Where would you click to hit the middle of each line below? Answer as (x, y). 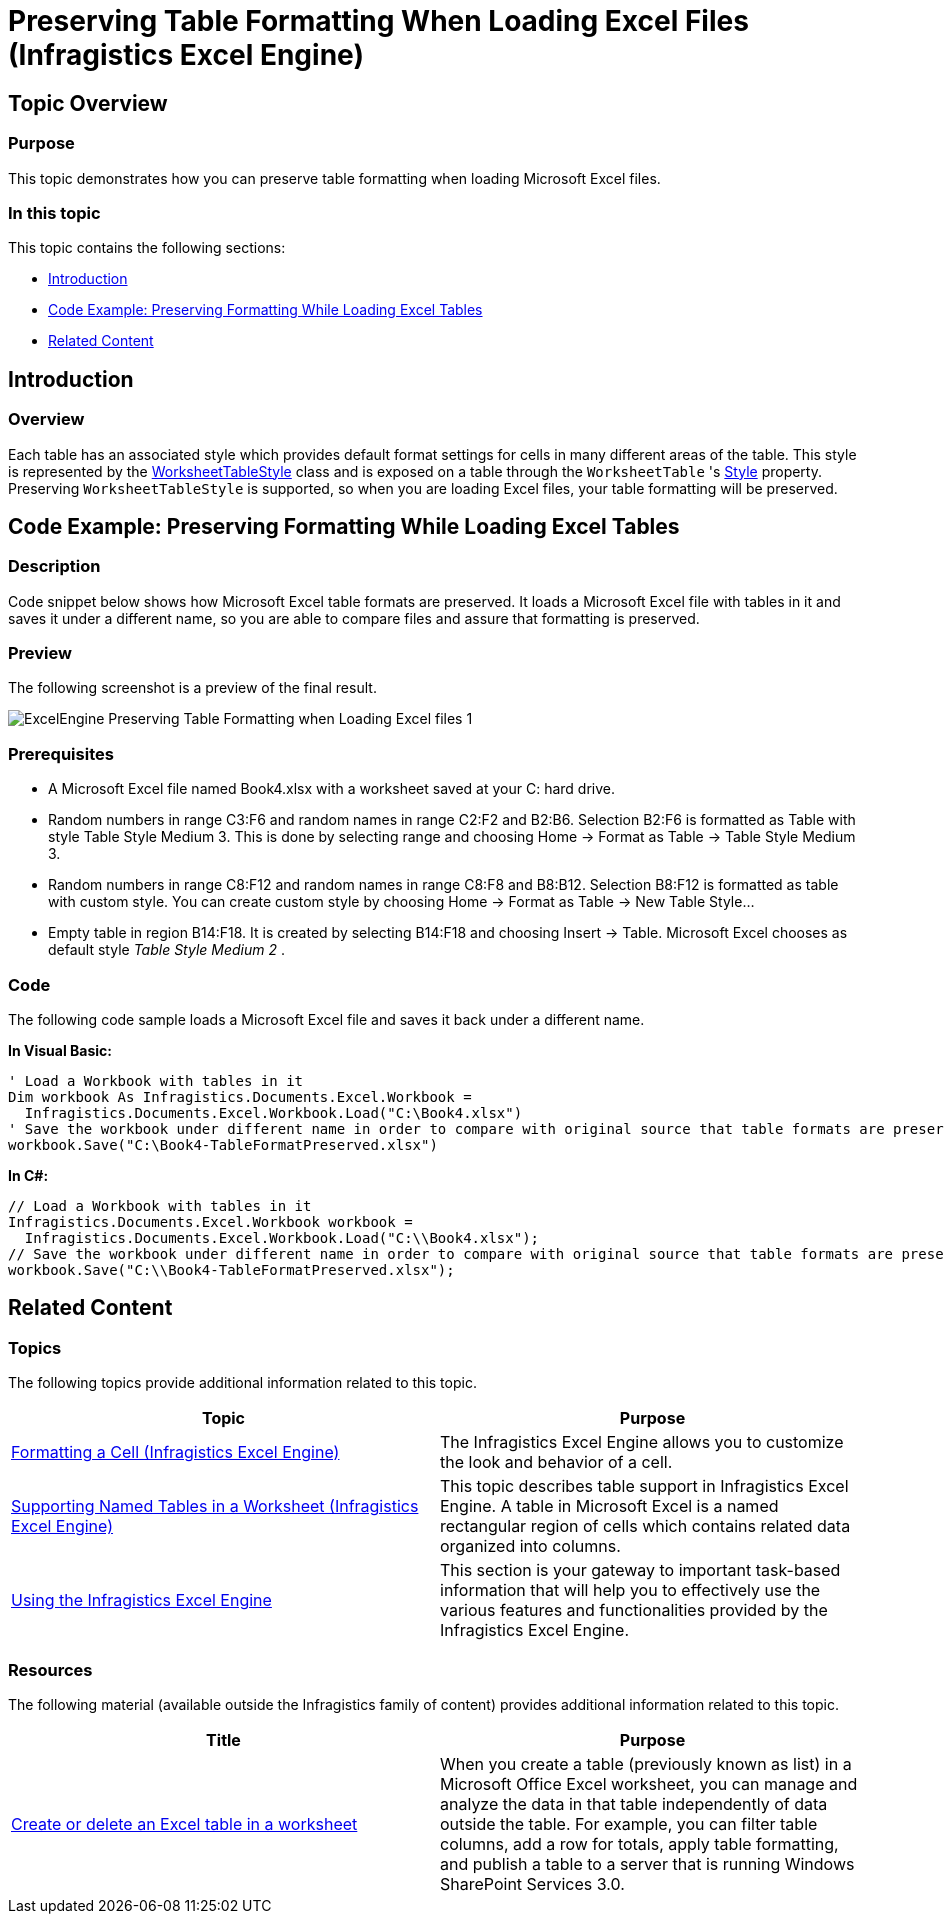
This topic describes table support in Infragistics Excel (644, 1486)
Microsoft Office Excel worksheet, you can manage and (649, 1783)
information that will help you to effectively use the (630, 1590)
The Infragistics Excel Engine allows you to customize (642, 1442)
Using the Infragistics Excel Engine (141, 1600)
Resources (50, 1669)
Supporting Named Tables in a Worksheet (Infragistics (215, 1506)
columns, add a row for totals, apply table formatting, (639, 1843)
